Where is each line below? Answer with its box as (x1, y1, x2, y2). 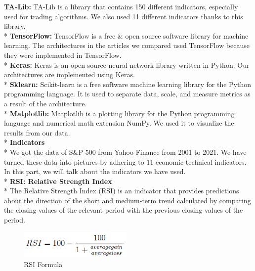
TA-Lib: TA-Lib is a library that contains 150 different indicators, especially (4, 1, 238, 11)
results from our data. (4, 127, 70, 137)
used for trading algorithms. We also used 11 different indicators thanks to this (4, 11, 243, 21)
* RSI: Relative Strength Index (4, 176, 112, 186)
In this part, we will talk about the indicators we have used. (4, 166, 186, 177)
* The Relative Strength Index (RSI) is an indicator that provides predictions (4, 185, 239, 196)
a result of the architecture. (4, 98, 87, 108)
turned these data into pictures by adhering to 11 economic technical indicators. (4, 156, 247, 167)
